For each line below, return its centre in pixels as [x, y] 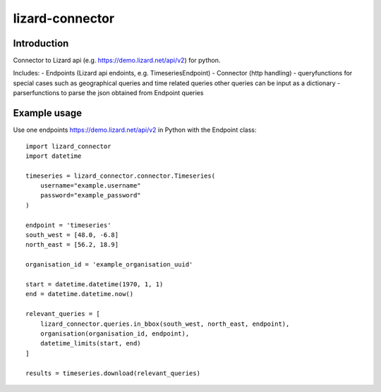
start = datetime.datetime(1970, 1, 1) [95, 284]
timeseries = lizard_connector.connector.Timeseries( [120, 176]
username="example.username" [90, 186]
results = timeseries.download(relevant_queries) [113, 373]
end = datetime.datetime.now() [80, 294]
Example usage [48, 113]
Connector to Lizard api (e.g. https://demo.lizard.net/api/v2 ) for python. [117, 61]
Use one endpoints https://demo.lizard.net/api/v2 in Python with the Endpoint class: [135, 130]
